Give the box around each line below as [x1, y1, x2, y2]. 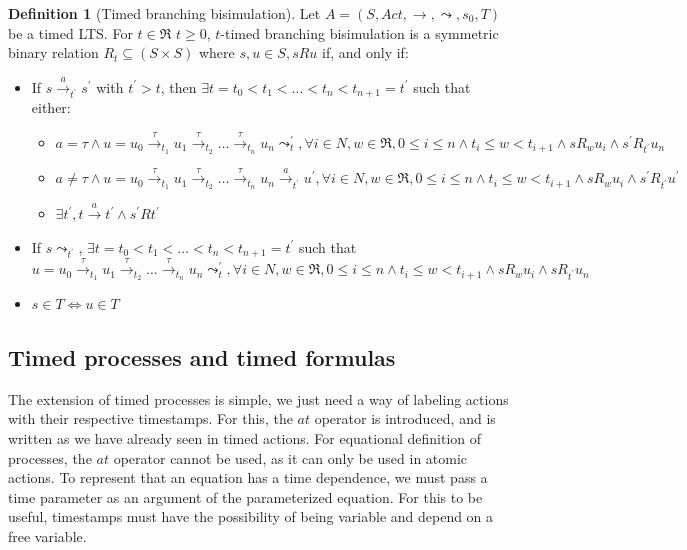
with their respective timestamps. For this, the [8, 408, 293, 429]
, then [160, 76, 197, 97]
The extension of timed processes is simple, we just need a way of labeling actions [8, 388, 509, 409]
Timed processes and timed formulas [8, 342, 396, 373]
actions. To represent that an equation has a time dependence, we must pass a [8, 467, 488, 488]
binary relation [8, 42, 99, 63]
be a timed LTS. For [8, 22, 133, 43]
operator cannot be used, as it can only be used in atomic [113, 447, 468, 468]
